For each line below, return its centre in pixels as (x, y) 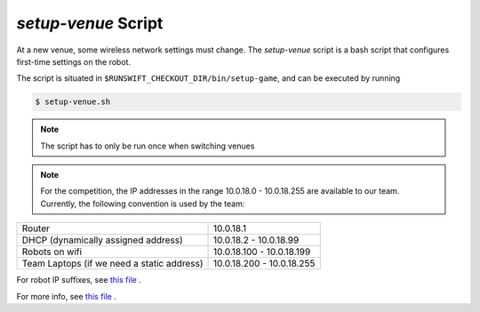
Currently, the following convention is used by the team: (143, 204)
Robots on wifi (52, 252)
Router (36, 228)
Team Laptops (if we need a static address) (112, 264)
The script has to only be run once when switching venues (148, 146)
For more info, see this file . (67, 296)
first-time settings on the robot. (74, 61)
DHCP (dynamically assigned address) (103, 240)
